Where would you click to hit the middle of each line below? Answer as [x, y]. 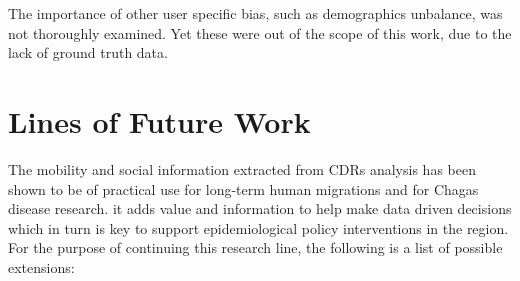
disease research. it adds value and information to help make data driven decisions [260, 208]
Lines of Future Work [159, 120]
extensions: [41, 266]
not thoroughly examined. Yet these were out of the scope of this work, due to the [260, 32]
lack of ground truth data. [88, 52]
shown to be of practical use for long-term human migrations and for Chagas [243, 188]
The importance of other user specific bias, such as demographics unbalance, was [255, 13]
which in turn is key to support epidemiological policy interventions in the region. [258, 227]
